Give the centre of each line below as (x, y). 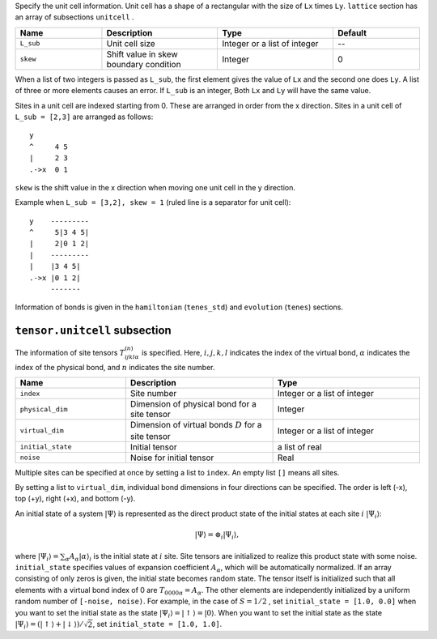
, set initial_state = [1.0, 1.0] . (157, 624)
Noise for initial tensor (172, 458)
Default (352, 32)
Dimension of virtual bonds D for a (196, 425)
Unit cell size (131, 43)
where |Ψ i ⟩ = (37, 557)
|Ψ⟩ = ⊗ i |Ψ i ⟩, (216, 536)
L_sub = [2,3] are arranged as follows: (84, 117)
